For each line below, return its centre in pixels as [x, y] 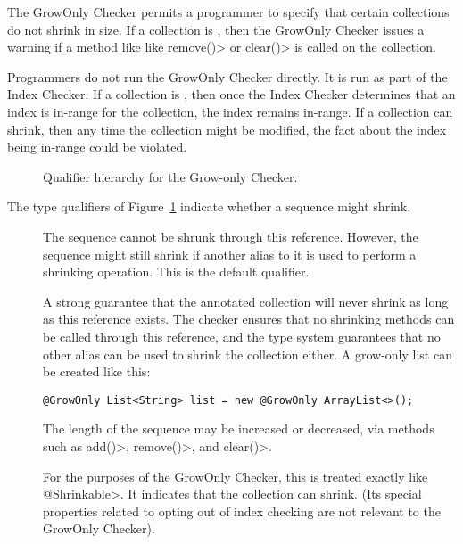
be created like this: [97, 371]
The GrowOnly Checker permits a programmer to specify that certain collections [228, 12]
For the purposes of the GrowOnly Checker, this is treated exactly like [236, 476]
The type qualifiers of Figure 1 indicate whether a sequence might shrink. [209, 206]
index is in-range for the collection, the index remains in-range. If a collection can [230, 111]
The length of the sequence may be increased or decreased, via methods [239, 429]
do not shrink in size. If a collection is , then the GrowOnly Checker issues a [216, 29]
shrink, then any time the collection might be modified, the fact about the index [227, 129]
